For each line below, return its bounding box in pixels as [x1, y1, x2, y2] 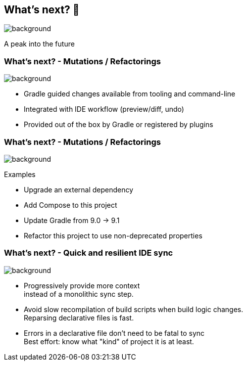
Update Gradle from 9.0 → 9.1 [24, 216, 120, 225]
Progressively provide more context [24, 281, 140, 290]
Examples [4, 170, 36, 179]
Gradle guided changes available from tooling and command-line [24, 90, 236, 98]
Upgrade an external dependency [24, 185, 134, 194]
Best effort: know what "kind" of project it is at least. [24, 337, 194, 346]
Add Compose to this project [24, 200, 117, 209]
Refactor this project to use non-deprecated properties [24, 231, 202, 240]
